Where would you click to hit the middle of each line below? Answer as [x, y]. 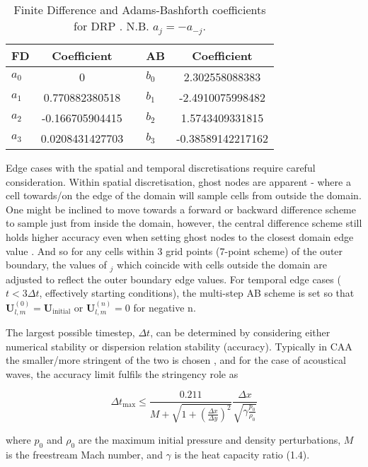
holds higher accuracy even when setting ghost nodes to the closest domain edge [180, 236]
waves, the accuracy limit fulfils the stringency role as [122, 373]
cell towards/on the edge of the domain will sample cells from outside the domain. [184, 195]
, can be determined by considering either [240, 332]
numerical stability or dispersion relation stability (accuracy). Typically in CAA [179, 346]
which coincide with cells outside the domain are [222, 265]
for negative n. [165, 307]
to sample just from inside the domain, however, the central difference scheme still [184, 223]
